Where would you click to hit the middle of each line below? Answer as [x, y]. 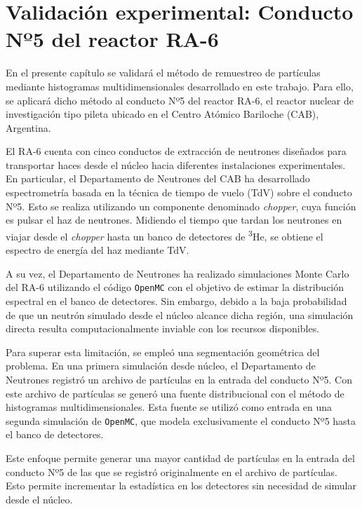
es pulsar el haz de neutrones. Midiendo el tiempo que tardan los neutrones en [174, 220]
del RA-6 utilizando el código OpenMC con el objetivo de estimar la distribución [175, 287]
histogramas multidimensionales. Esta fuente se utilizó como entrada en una [169, 407]
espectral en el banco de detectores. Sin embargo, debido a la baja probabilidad [176, 300]
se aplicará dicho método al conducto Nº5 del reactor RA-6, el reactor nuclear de [180, 100]
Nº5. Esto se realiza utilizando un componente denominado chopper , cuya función [181, 206]
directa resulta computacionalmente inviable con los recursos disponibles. [163, 328]
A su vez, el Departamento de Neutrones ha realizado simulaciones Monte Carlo [177, 273]
